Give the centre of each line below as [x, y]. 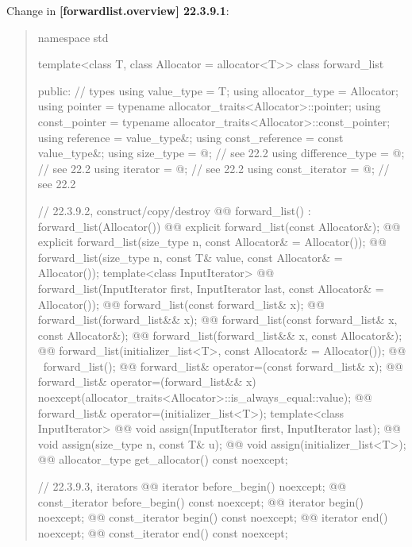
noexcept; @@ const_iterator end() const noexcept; [163, 532]
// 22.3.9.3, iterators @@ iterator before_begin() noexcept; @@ [192, 486]
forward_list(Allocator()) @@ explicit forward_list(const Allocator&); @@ [219, 226]
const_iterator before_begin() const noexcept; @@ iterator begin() [201, 501]
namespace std [73, 37]
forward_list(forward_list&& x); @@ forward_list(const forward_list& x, [218, 320]
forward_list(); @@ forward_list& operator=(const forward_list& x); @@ [223, 366]
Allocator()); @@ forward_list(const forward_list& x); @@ [181, 304]
